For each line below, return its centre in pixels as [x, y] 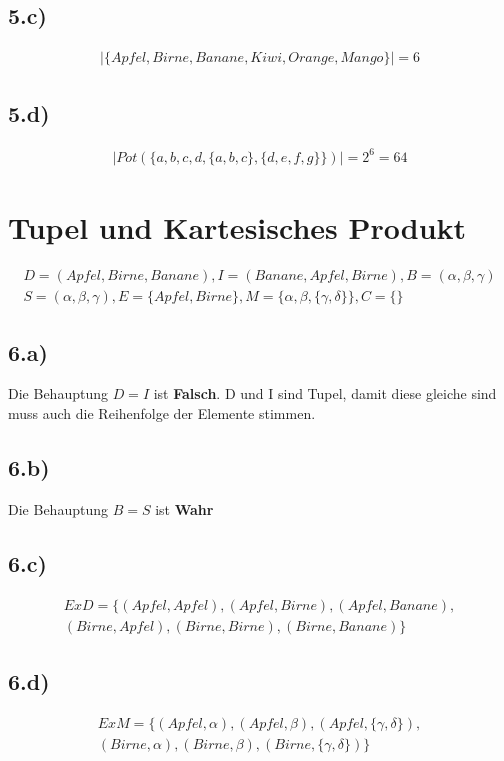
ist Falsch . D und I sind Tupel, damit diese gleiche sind [325, 393]
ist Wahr [184, 508]
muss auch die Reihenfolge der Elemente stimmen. [162, 412]
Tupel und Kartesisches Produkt [237, 227]
